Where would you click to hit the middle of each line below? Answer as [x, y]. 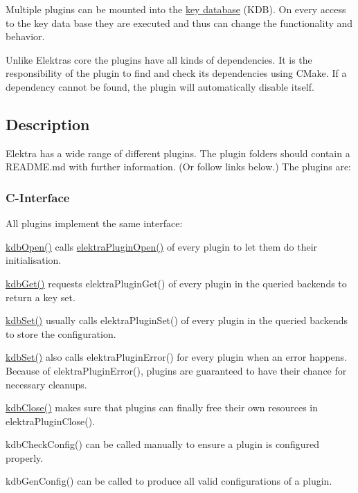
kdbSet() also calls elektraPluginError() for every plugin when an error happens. [177, 357]
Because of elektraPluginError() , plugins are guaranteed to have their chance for [176, 370]
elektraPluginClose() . [51, 421]
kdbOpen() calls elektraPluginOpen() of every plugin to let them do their [162, 246]
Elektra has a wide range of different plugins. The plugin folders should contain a [178, 153]
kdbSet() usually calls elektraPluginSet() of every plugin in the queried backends [177, 320]
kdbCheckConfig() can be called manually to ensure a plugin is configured [162, 444]
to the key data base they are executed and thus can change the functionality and [179, 23]
